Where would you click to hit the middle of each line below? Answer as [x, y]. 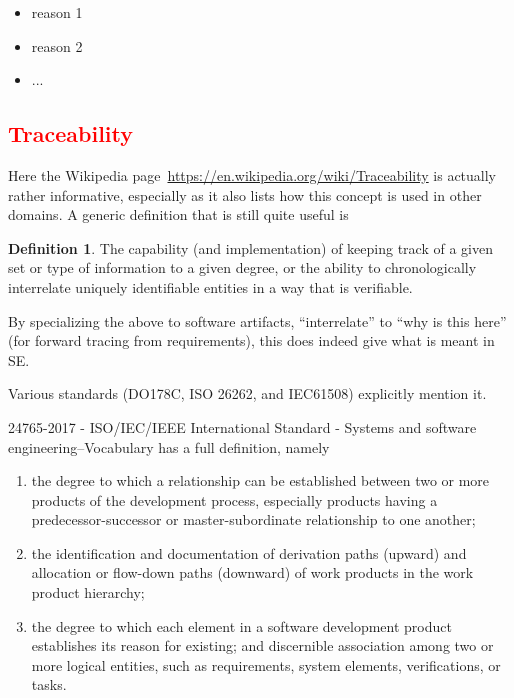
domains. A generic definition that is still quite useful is [178, 214]
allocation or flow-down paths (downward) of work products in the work [252, 572]
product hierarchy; [88, 592]
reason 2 [57, 45]
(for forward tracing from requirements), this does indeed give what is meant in [251, 340]
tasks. [49, 684]
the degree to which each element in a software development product [241, 625]
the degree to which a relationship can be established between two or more [260, 480]
